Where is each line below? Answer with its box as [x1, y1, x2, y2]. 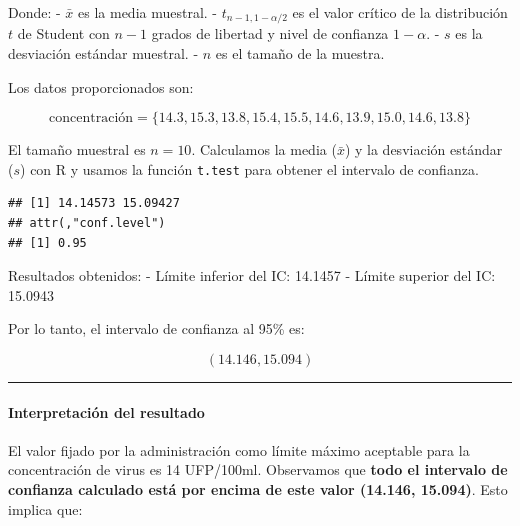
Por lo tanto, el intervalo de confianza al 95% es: [8, 318, 305, 339]
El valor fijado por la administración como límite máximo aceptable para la [8, 439, 470, 460]
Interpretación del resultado [8, 401, 205, 422]
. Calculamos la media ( [191, 139, 337, 160]
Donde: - [8, 2, 61, 22]
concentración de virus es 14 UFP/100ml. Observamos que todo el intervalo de [8, 459, 508, 480]
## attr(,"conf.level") [8, 216, 166, 231]
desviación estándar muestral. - [8, 43, 199, 64]
